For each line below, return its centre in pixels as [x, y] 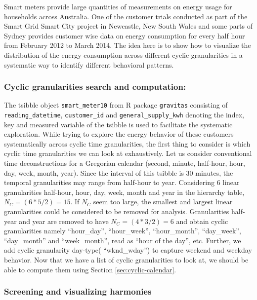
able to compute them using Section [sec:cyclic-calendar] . [90, 269]
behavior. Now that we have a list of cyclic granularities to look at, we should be [126, 260]
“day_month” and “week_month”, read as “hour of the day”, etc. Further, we [123, 240]
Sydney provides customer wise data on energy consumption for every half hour [125, 35]
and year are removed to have [64, 221]
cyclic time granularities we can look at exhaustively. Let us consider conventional [128, 153]
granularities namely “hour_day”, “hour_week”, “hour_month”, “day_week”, [123, 231]
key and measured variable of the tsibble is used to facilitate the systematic [118, 124]
